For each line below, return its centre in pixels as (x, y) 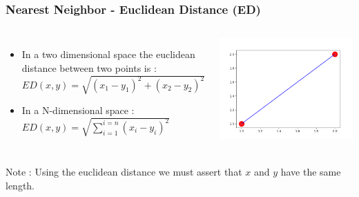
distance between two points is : (89, 67)
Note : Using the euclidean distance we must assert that (124, 172)
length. (20, 185)
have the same (311, 172)
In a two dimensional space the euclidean (108, 54)
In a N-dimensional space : (78, 110)
